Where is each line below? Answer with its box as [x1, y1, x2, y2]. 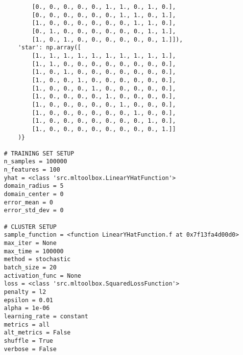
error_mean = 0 [4, 199, 53, 206]
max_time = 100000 [4, 247, 64, 255]
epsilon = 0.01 [4, 296, 53, 304]
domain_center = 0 [4, 191, 64, 198]
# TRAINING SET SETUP [4, 150, 74, 157]
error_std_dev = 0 [4, 207, 64, 214]
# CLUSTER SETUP [4, 223, 57, 230]
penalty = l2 [4, 288, 46, 295]
